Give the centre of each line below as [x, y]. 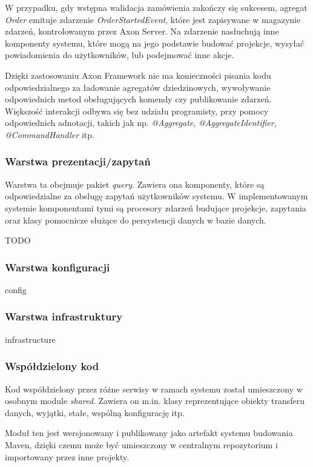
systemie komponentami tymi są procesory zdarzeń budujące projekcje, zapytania [156, 207]
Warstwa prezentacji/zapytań [78, 161]
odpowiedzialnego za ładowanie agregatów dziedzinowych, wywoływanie [138, 87]
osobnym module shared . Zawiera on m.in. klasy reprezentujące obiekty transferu [155, 401]
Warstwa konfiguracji [58, 267]
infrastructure [30, 339]
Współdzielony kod [52, 366]
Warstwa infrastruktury [64, 316]
